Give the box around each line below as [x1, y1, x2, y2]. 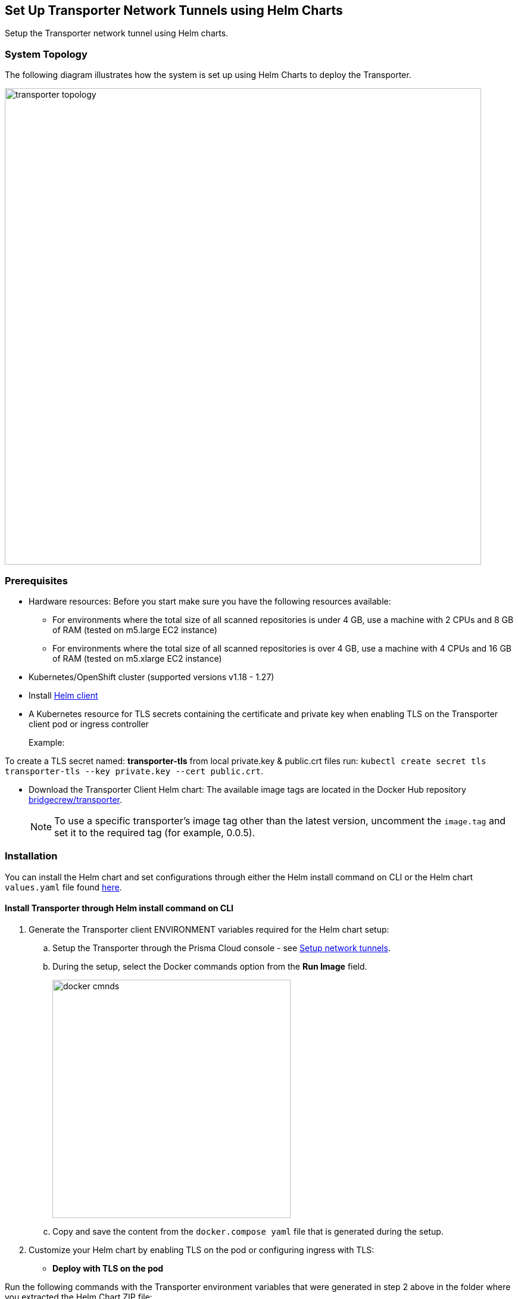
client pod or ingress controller [29, 718, 149, 729]
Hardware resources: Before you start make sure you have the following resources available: [29, 596, 391, 606]
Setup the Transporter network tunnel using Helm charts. [5, 28, 229, 39]
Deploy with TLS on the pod [52, 1263, 164, 1273]
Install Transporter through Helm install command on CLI [5, 903, 234, 914]
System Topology [5, 48, 88, 60]
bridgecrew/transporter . [29, 794, 123, 805]
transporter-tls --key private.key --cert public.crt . [5, 765, 263, 776]
